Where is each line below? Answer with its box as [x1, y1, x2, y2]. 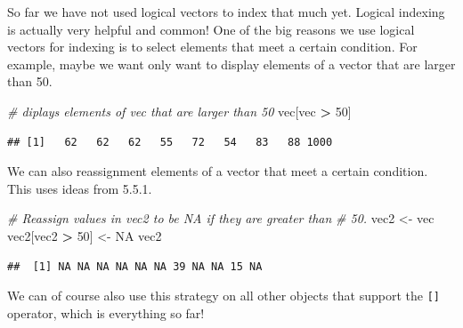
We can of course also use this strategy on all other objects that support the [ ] [7, 286, 440, 305]
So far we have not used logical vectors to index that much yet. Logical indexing [7, 3, 445, 20]
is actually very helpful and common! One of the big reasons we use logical [7, 20, 415, 38]
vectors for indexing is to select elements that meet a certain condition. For [7, 37, 418, 56]
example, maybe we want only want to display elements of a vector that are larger [7, 54, 456, 73]
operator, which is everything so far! [7, 303, 205, 322]
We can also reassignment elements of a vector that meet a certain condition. [7, 162, 428, 180]
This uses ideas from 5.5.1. [7, 179, 152, 197]
